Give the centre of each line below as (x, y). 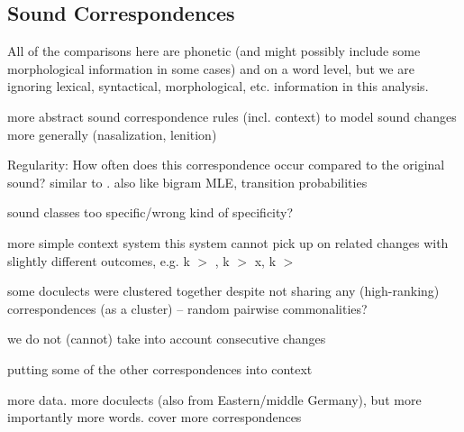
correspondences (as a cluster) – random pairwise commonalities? (187, 308)
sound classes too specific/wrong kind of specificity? (150, 212)
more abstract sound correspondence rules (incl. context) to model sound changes (232, 116)
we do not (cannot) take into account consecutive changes (167, 339)
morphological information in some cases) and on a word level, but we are (211, 68)
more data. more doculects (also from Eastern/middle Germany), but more (214, 399)
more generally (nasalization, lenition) (112, 134)
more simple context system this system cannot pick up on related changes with (228, 242)
